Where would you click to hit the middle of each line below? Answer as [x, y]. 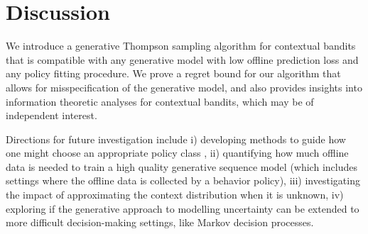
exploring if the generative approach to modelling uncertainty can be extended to [183, 208]
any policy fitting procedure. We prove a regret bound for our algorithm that [173, 73]
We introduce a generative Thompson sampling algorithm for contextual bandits [181, 46]
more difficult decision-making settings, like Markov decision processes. [160, 222]
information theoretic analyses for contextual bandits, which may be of [160, 101]
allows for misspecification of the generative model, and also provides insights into [184, 87]
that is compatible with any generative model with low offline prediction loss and [182, 59]
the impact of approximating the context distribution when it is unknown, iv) [175, 195]
